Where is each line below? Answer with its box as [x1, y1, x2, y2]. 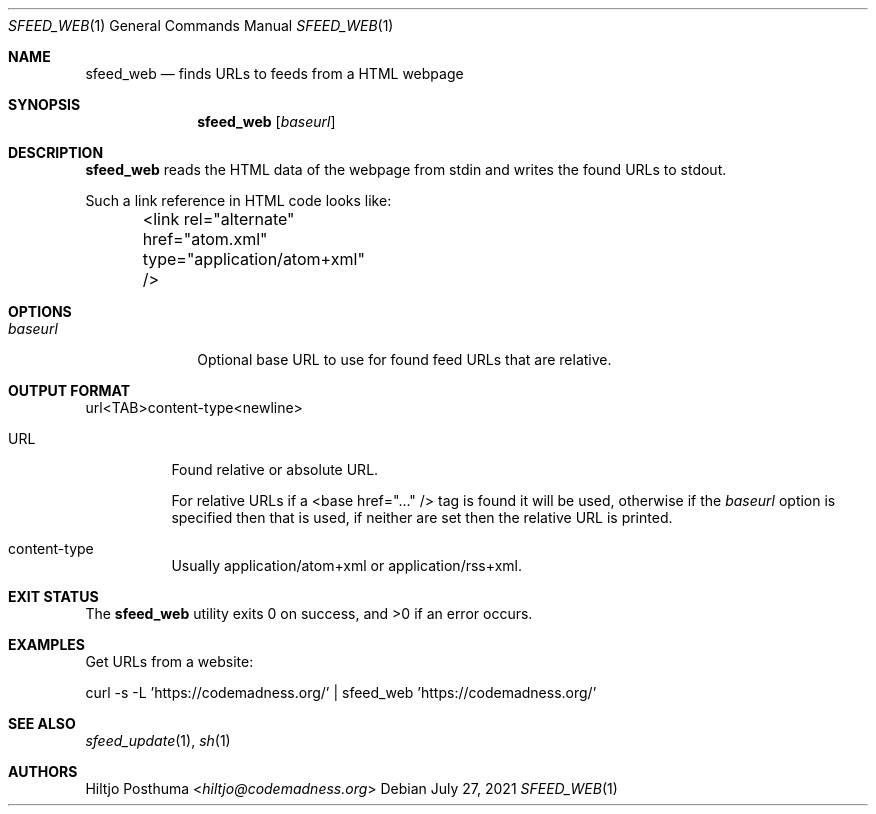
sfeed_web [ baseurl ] [197, 113, 336, 130]
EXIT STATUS [8, 588, 99, 605]
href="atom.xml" [142, 229, 268, 249]
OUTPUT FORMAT [8, 382, 131, 399]
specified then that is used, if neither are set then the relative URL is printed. [171, 509, 673, 526]
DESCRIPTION [8, 144, 104, 161]
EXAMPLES [8, 636, 85, 653]
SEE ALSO [8, 715, 76, 732]
